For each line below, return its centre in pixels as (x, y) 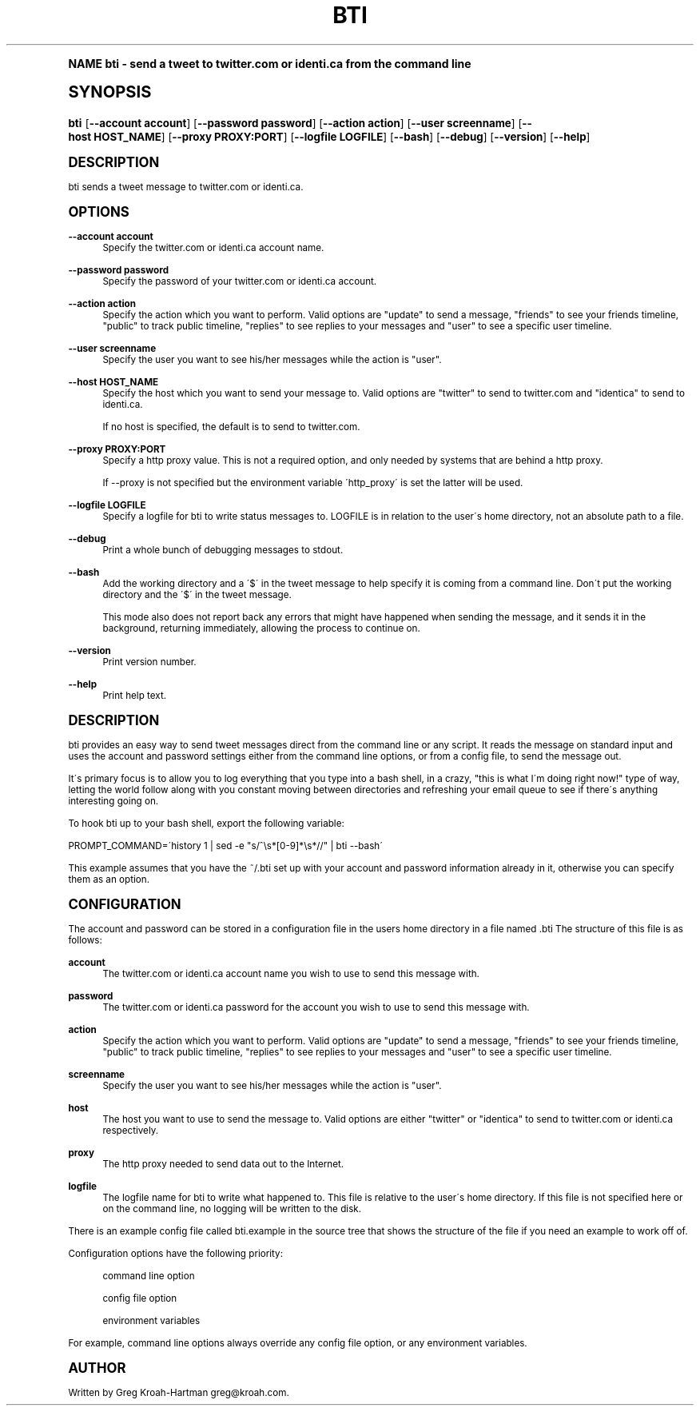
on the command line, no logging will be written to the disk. (232, 1209)
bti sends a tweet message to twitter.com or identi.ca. (186, 187)
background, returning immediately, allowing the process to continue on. (261, 628)
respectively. (131, 1130)
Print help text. (135, 695)
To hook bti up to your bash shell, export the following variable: (206, 823)
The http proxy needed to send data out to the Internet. (223, 1164)
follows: (85, 940)
